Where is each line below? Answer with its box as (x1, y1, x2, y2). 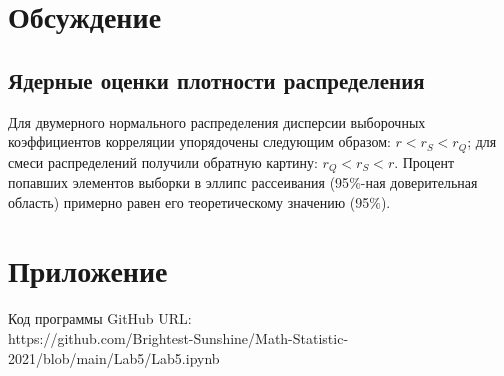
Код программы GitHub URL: (8, 308, 192, 329)
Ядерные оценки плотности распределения (8, 64, 425, 95)
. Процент (394, 151, 455, 172)
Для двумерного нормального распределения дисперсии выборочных (8, 111, 426, 132)
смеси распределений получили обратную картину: (8, 151, 318, 172)
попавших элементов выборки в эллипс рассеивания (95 (8, 172, 350, 193)
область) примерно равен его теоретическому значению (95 (8, 191, 370, 212)
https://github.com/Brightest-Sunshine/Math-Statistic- (8, 327, 349, 348)
